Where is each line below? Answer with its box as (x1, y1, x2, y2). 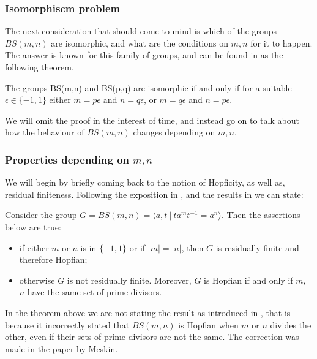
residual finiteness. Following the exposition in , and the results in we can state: (5, 187, 304, 200)
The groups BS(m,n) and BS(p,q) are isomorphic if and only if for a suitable (5, 81, 292, 94)
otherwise (19, 273, 55, 286)
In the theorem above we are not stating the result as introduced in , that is (5, 306, 291, 319)
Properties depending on (5, 151, 130, 167)
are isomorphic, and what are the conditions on (51, 36, 228, 49)
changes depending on (133, 126, 215, 138)
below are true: (5, 220, 61, 233)
